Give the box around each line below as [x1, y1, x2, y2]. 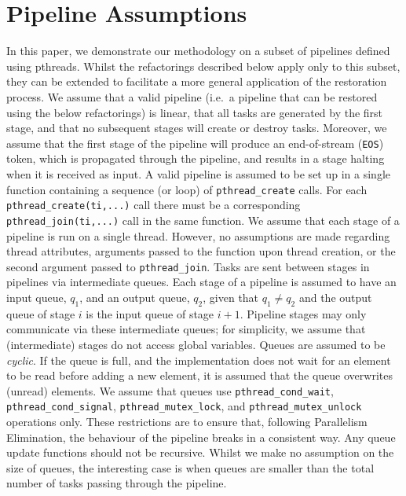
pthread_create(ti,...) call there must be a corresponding [6, 197, 301, 213]
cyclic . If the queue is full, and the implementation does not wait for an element [6, 351, 391, 368]
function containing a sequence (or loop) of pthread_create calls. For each [6, 181, 368, 197]
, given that [203, 288, 259, 305]
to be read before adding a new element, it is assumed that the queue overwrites [6, 367, 393, 384]
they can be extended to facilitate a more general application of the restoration [6, 73, 387, 90]
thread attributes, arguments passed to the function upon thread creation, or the [6, 243, 396, 259]
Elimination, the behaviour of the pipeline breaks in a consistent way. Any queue [6, 428, 396, 445]
